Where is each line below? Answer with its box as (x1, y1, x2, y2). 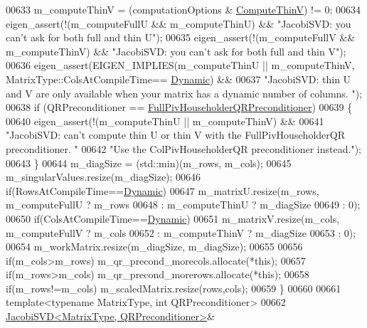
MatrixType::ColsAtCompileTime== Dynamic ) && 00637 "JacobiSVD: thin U (6, 71, 351, 86)
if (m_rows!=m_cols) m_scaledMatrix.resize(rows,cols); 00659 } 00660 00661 (6, 280, 341, 295)
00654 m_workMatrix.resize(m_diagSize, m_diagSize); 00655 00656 (6, 239, 303, 254)
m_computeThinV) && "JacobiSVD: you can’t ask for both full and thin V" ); (6, 43, 346, 58)
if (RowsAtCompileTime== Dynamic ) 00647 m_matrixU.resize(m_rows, (6, 183, 319, 198)
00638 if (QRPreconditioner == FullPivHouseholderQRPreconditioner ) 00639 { (6, 100, 353, 115)
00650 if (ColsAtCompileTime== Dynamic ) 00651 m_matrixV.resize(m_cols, (6, 211, 340, 226)
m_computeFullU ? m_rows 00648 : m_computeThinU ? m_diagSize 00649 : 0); (6, 197, 361, 212)
